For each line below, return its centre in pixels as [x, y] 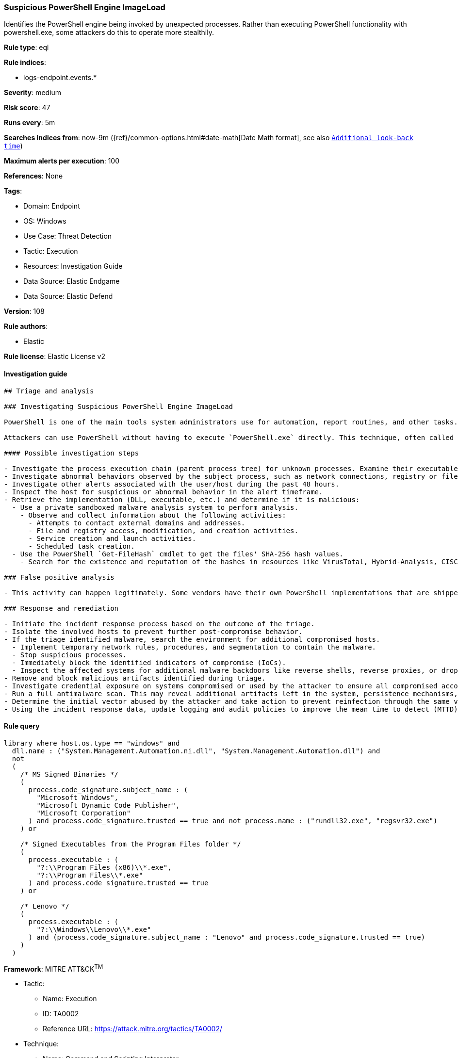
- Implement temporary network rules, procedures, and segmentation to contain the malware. [194, 647]
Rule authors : [26, 326]
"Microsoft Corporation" [84, 813]
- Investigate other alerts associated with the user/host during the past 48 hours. [172, 484]
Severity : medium [33, 93]
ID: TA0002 [61, 1014]
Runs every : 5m [30, 123]
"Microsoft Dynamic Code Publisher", [108, 805]
